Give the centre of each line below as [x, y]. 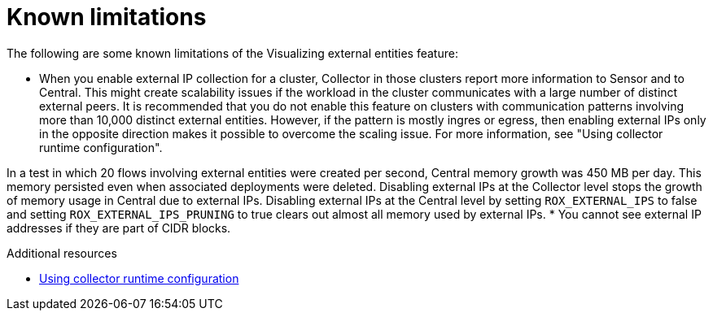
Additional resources [62, 253]
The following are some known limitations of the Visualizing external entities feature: [232, 53]
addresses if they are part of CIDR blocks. [119, 228]
